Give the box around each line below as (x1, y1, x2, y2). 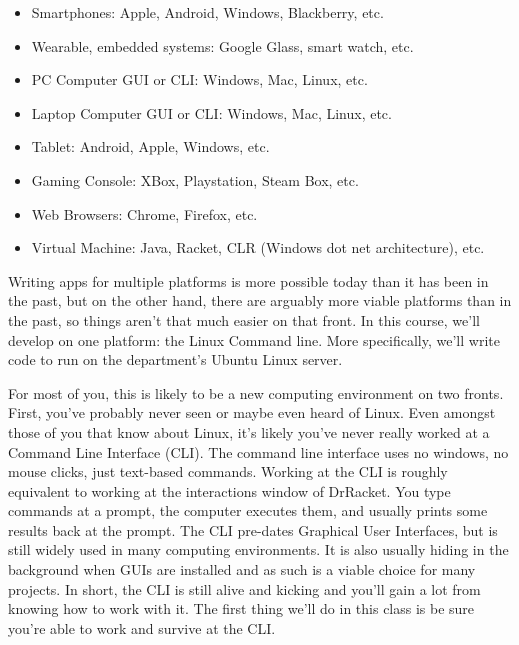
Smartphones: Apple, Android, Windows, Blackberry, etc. (31, 2, 384, 22)
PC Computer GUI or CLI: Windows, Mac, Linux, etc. (31, 69, 368, 90)
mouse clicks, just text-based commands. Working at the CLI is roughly (8, 461, 448, 482)
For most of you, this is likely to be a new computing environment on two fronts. (8, 382, 504, 403)
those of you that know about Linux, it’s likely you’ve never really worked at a (8, 421, 490, 442)
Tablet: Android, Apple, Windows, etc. (31, 136, 270, 157)
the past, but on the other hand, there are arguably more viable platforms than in (8, 290, 512, 311)
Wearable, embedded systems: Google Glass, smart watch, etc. (31, 35, 414, 56)
